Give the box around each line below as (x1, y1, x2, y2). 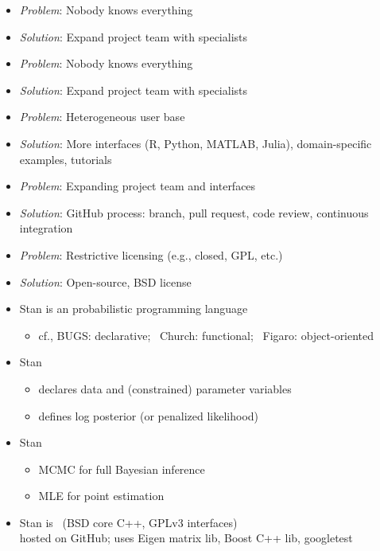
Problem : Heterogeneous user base (19, 108, 185, 125)
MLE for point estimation (38, 487, 165, 504)
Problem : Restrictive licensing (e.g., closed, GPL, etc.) (19, 246, 283, 263)
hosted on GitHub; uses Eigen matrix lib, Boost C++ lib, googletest (19, 530, 353, 546)
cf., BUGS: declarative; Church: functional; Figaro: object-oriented (38, 326, 374, 343)
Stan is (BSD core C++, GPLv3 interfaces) (19, 514, 238, 530)
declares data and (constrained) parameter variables (38, 380, 292, 397)
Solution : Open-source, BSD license (19, 273, 192, 290)
